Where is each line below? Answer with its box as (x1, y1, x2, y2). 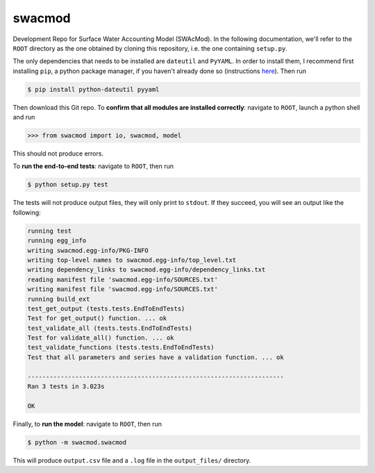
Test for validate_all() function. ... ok (27, 334, 174, 342)
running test (27, 226, 72, 235)
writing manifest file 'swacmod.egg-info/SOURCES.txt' (27, 285, 218, 293)
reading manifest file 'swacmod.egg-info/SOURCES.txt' (27, 275, 218, 283)
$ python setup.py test (27, 181, 109, 189)
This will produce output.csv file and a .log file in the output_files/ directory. (12, 456, 251, 465)
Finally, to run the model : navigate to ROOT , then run (12, 420, 162, 428)
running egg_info (27, 237, 87, 244)
